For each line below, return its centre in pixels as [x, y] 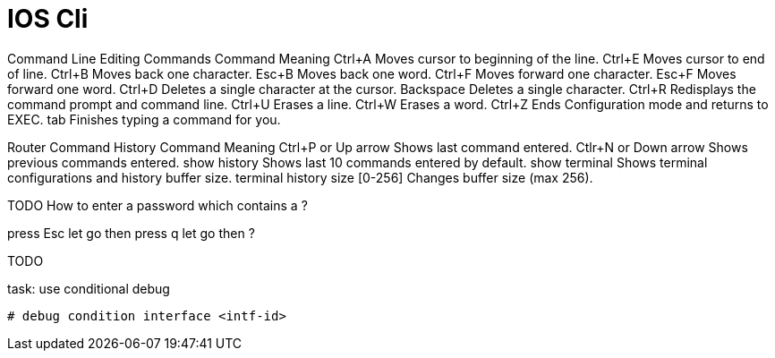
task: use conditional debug [89, 288]
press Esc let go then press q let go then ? [131, 233]
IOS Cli [48, 19]
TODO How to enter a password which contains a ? [158, 205]
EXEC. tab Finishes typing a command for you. [144, 119]
